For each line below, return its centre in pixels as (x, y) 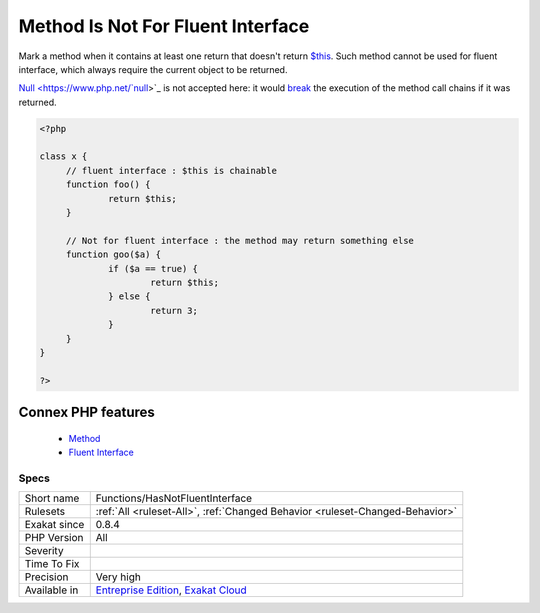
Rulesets (44, 512)
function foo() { (108, 184)
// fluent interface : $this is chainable (171, 170)
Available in (51, 590)
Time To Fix (52, 564)
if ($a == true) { (153, 268)
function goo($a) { (113, 254)
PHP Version (54, 538)
